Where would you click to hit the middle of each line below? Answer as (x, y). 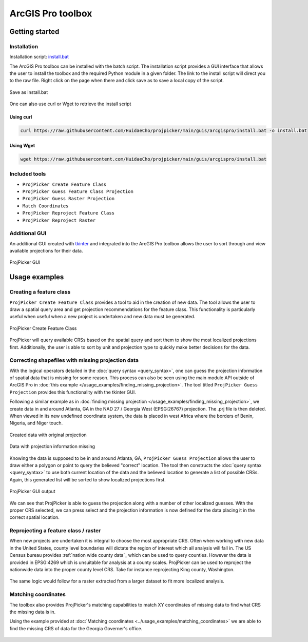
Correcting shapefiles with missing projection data (74, 360)
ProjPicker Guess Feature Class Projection (78, 191)
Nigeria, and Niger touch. (36, 423)
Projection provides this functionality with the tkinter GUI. (73, 392)
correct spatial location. (35, 517)
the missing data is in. (33, 612)
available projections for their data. (46, 251)
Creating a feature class (40, 292)
